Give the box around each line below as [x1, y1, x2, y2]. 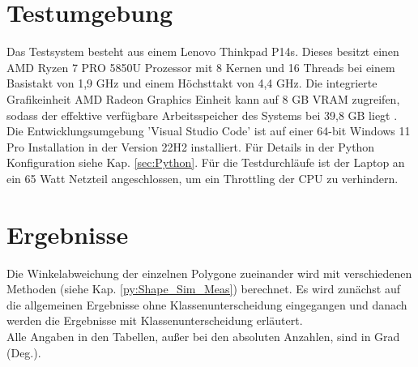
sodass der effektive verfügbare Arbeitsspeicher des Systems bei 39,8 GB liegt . [6, 106, 398, 123]
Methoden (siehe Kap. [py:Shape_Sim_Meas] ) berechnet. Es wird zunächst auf [6, 280, 400, 297]
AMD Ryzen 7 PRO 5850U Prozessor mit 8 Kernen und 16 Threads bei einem [6, 58, 395, 75]
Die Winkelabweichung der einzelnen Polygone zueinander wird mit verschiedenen [6, 264, 412, 281]
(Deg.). [6, 344, 41, 361]
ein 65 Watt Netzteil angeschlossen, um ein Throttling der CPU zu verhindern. [6, 169, 399, 186]
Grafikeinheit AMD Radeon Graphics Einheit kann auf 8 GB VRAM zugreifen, [6, 90, 400, 107]
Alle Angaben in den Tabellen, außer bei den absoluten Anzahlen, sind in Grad [6, 327, 400, 344]
